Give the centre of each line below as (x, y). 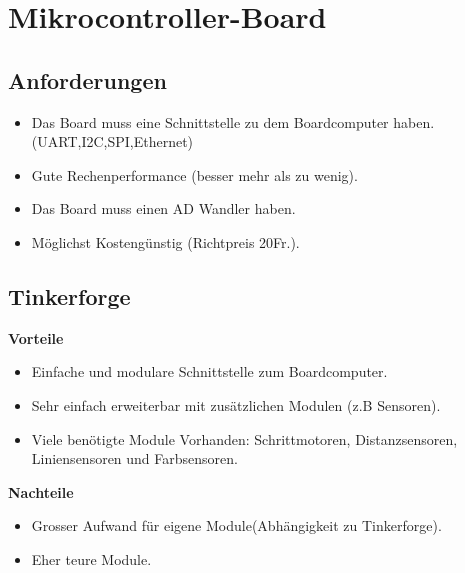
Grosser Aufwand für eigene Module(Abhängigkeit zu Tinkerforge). (236, 525)
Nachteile (41, 491)
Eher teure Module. (91, 558)
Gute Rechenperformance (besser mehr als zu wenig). (194, 174)
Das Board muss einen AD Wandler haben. (163, 208)
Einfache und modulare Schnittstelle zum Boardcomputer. (209, 371)
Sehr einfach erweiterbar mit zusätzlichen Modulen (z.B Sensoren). (236, 404)
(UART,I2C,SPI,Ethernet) (112, 141)
